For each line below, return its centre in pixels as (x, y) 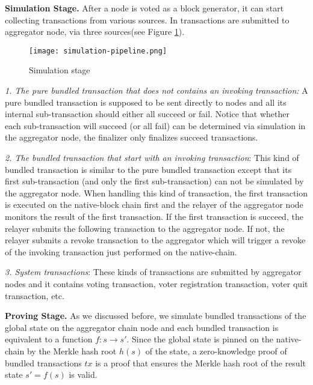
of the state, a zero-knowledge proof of (216, 350)
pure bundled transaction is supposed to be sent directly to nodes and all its (146, 102)
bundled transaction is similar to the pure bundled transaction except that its (148, 169)
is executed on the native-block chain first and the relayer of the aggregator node (154, 205)
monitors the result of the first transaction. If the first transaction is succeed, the (154, 216)
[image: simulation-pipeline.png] (98, 51)
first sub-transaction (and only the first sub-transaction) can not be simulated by (154, 181)
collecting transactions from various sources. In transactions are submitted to (147, 20)
